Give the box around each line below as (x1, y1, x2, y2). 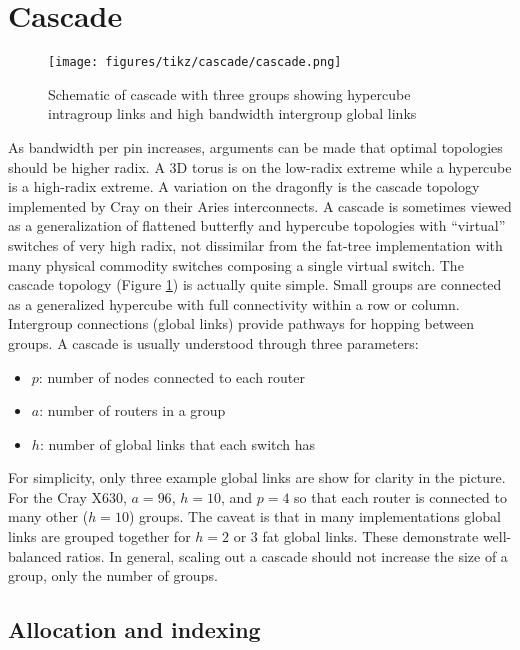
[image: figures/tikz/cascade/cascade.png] (48, 55, 342, 70)
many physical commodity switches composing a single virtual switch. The (8, 254, 464, 275)
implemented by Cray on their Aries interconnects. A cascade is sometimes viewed (8, 195, 512, 216)
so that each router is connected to (294, 486, 508, 507)
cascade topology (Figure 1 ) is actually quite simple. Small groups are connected (8, 274, 502, 295)
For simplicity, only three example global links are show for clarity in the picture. (8, 467, 506, 488)
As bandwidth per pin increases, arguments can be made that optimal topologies (8, 136, 503, 157)
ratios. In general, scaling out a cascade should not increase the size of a (66, 545, 508, 566)
